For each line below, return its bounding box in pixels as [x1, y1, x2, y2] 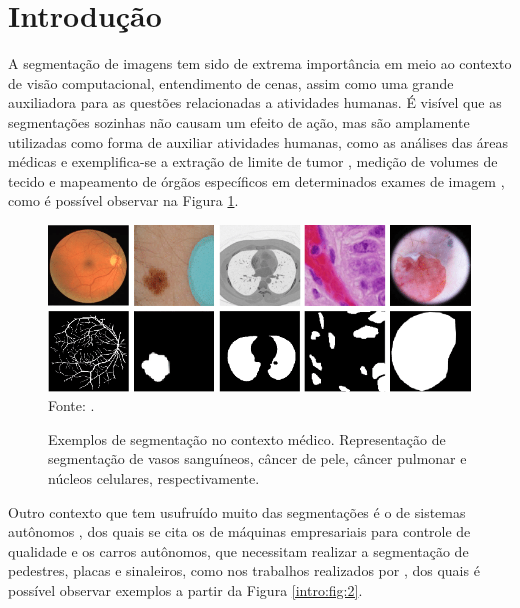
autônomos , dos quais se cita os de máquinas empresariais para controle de [8, 521, 471, 542]
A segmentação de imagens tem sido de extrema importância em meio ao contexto [8, 53, 512, 74]
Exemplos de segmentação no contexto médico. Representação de [48, 428, 446, 449]
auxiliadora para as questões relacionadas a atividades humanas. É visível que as [8, 92, 502, 113]
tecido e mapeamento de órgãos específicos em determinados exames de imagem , [8, 170, 505, 191]
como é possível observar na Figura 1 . [8, 190, 239, 211]
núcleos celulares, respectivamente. [48, 468, 260, 489]
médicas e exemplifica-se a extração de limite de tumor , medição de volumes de [8, 151, 498, 172]
